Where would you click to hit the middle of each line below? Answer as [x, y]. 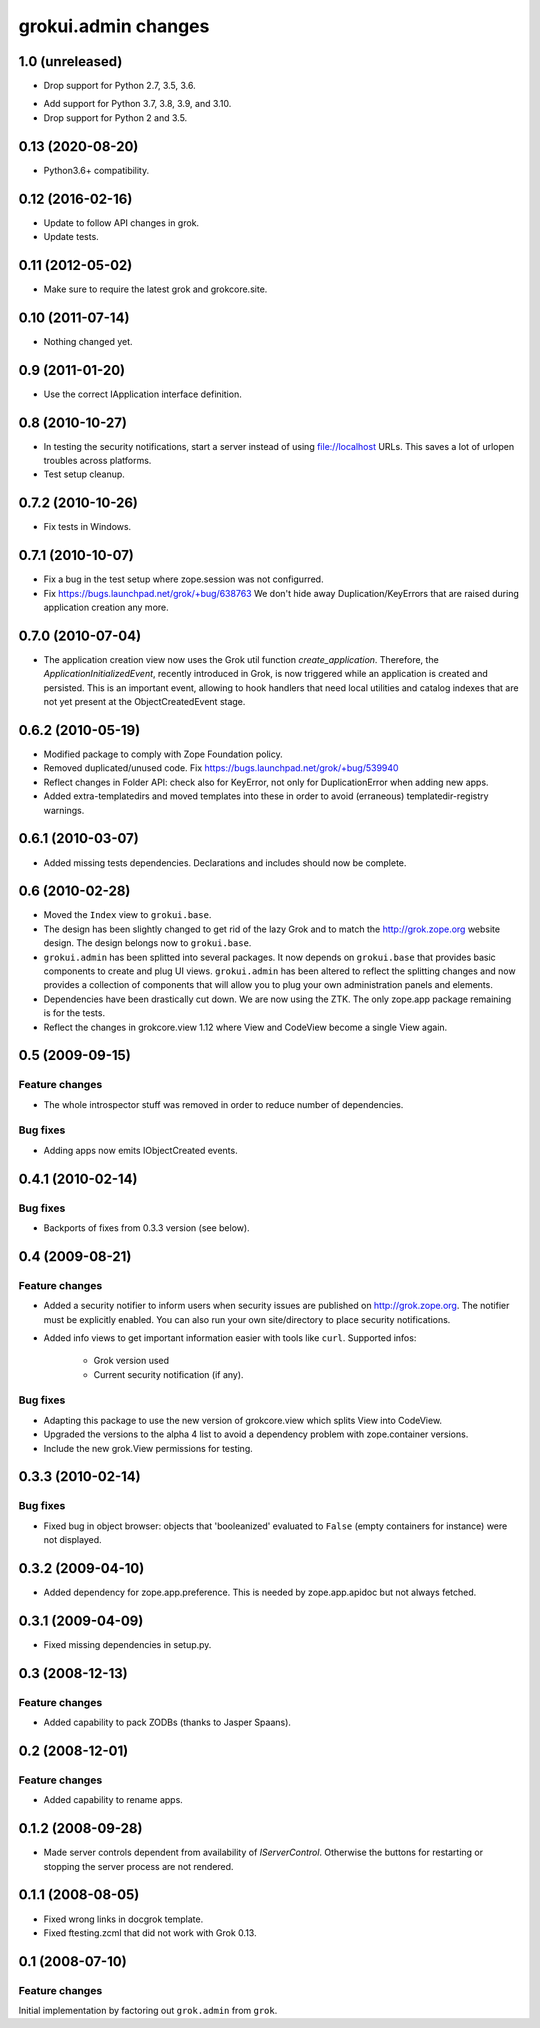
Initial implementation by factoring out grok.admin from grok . [148, 2011]
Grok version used [131, 1361]
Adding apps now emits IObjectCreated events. [141, 1150]
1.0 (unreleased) [70, 61]
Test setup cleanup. [84, 474]
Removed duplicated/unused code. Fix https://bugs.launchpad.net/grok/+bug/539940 [221, 768]
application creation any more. [106, 607]
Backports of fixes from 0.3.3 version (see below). [146, 1227]
